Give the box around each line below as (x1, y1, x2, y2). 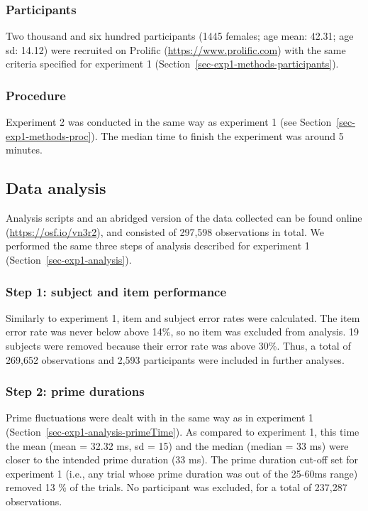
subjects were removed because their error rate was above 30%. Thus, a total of (6, 338, 351, 353)
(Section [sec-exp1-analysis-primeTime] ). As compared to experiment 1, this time (6, 424, 359, 439)
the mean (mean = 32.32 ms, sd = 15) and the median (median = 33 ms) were (6, 438, 349, 453)
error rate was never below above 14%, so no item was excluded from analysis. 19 (6, 324, 359, 339)
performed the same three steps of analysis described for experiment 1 (6, 238, 310, 253)
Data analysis (6, 177, 106, 199)
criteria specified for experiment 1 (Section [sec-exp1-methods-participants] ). (6, 56, 339, 71)
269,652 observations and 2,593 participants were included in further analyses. (6, 352, 345, 367)
